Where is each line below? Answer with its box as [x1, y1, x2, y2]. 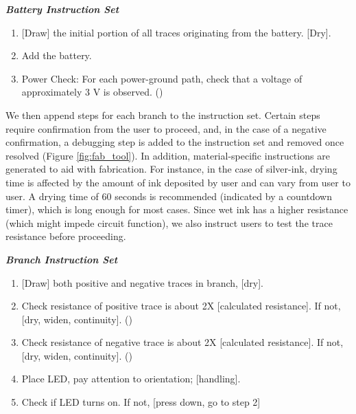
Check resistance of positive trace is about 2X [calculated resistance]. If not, [21, 298, 341, 313]
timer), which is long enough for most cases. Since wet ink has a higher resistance [5, 202, 348, 217]
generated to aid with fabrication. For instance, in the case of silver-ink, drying [5, 162, 337, 176]
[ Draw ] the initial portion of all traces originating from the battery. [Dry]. [21, 25, 331, 39]
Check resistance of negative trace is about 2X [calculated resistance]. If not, [21, 335, 344, 349]
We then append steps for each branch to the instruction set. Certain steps [5, 107, 320, 122]
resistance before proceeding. [5, 229, 126, 243]
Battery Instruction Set [5, 2, 119, 16]
